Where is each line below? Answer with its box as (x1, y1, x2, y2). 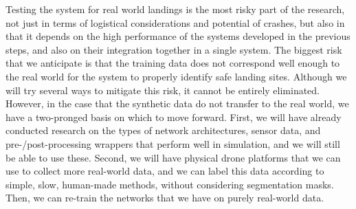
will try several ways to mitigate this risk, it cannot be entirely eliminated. (5, 82, 320, 97)
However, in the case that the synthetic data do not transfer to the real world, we (5, 96, 349, 111)
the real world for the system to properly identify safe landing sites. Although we (5, 69, 347, 83)
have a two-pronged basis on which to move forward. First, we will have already (5, 109, 342, 124)
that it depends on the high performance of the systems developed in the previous (5, 29, 351, 43)
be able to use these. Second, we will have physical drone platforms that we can (5, 150, 341, 164)
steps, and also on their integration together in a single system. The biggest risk (5, 42, 342, 56)
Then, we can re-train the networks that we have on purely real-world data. (5, 190, 324, 205)
